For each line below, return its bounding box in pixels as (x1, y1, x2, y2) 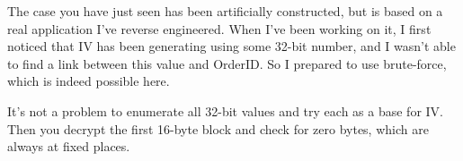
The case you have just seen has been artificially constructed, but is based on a (7, 2, 443, 20)
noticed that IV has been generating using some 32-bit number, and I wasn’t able (7, 37, 456, 55)
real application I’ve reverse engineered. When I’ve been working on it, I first (7, 19, 432, 38)
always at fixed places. (7, 137, 130, 156)
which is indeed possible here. (7, 72, 170, 90)
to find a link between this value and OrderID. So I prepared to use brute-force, (7, 54, 447, 72)
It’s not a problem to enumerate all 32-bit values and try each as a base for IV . (7, 101, 443, 120)
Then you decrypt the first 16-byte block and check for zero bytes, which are (7, 119, 429, 138)
